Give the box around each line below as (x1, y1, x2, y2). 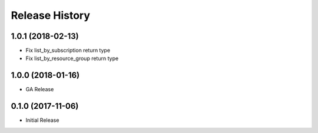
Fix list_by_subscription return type (25, 47, 111, 54)
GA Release (25, 86, 54, 93)
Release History (11, 9, 91, 22)
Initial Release (25, 117, 59, 124)
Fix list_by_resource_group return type (25, 55, 119, 62)
